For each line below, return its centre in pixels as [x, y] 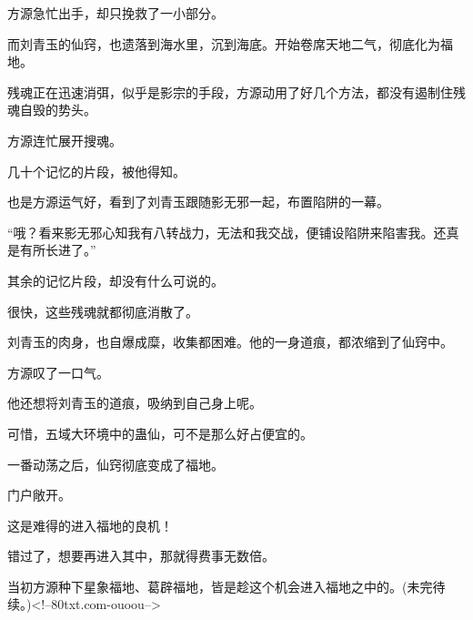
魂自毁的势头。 [52, 110]
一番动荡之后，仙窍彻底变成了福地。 [116, 464]
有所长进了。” [58, 250]
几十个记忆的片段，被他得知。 [96, 171]
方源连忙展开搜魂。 [65, 140]
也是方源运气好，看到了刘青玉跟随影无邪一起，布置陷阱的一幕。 [198, 202]
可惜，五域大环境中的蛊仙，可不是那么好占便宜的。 [160, 433]
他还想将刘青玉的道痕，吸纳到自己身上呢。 [135, 403]
